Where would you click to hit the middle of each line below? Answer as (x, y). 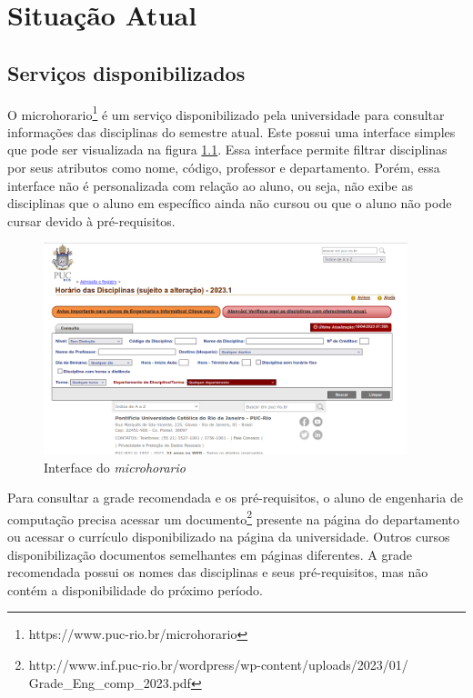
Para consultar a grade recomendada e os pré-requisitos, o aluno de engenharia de (235, 498)
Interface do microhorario (115, 467)
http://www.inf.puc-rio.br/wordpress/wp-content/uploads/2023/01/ (218, 664)
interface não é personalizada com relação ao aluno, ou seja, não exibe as (210, 185)
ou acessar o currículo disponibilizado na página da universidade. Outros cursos (229, 537)
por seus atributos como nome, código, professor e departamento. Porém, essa (224, 168)
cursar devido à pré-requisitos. (91, 220)
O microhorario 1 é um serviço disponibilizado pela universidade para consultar (226, 113)
